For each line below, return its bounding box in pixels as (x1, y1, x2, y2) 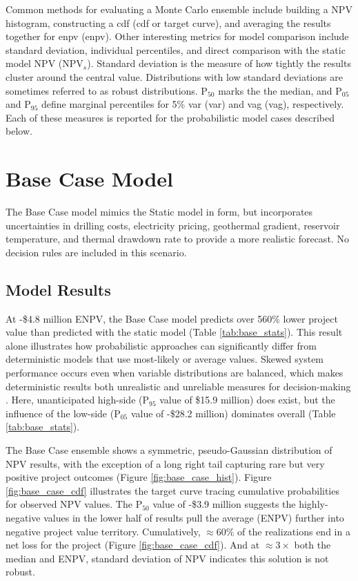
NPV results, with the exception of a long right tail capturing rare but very (6, 456, 325, 470)
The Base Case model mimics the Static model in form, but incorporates (6, 204, 313, 219)
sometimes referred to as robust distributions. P (6, 83, 208, 97)
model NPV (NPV (6, 56, 83, 70)
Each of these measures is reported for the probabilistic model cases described (6, 110, 335, 124)
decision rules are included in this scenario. (6, 245, 187, 259)
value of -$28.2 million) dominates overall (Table (130, 406, 336, 420)
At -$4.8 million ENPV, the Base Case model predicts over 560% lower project (6, 311, 338, 325)
